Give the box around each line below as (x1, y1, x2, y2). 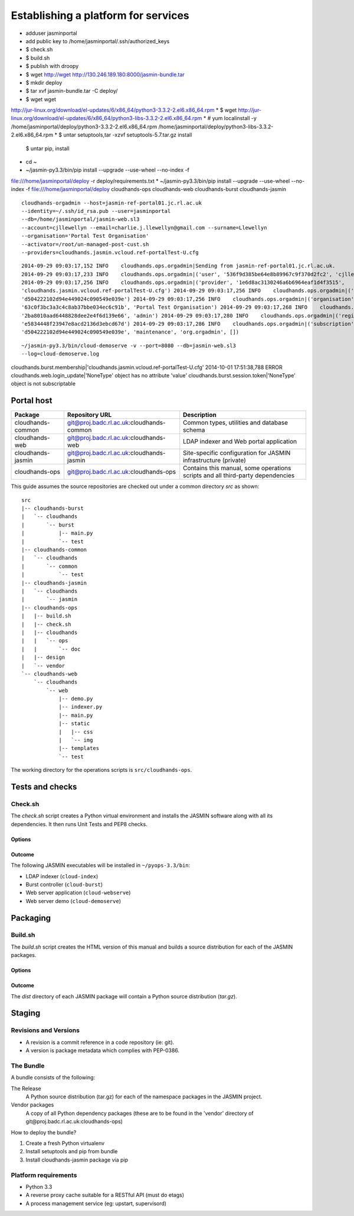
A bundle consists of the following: (11, 1074, 96, 1081)
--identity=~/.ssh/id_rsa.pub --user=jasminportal (21, 208, 171, 214)
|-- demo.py (58, 696, 93, 702)
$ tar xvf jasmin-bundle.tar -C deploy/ (25, 88, 118, 95)
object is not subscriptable (11, 380, 76, 387)
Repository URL (67, 411, 112, 419)
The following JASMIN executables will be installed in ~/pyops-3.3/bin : (11, 862, 191, 869)
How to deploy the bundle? (11, 1128, 77, 1136)
